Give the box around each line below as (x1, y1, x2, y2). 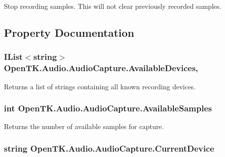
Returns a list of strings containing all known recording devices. (4, 81, 196, 91)
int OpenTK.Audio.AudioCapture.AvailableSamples (4, 102, 212, 114)
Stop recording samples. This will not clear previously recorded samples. (4, 1, 222, 11)
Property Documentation (4, 25, 135, 40)
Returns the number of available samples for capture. (4, 121, 164, 131)
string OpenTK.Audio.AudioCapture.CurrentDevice (4, 142, 214, 154)
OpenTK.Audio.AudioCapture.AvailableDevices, (4, 62, 198, 74)
